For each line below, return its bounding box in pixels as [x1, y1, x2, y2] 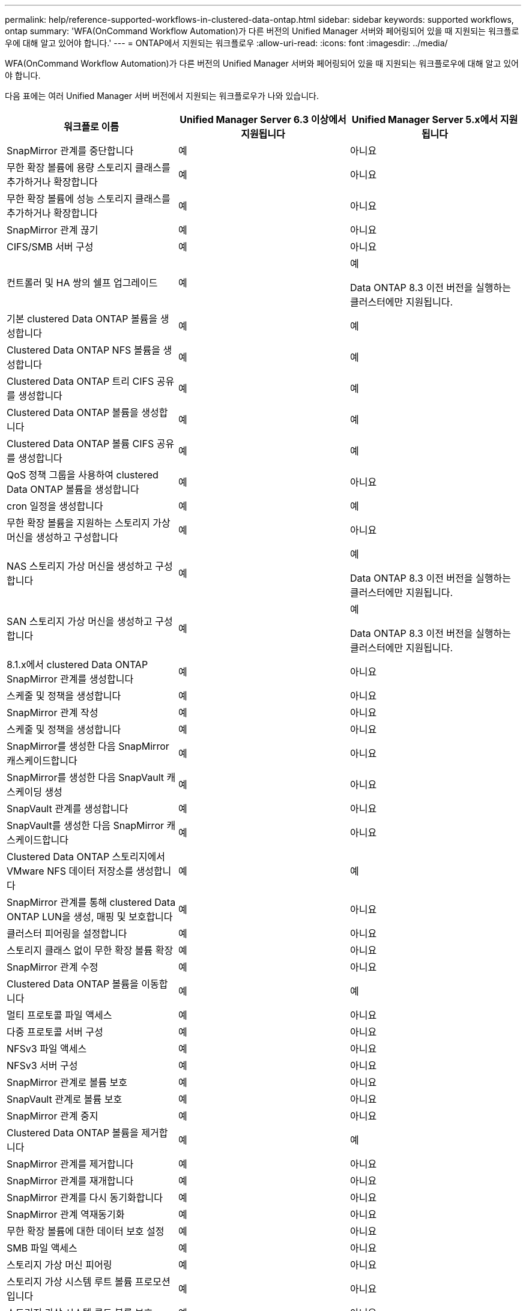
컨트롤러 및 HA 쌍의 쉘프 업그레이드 [7, 277, 158, 289]
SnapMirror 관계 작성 [7, 707, 98, 719]
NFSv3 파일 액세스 [7, 1043, 87, 1055]
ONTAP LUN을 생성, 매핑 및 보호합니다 [7, 911, 173, 923]
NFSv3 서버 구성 [7, 1059, 78, 1071]
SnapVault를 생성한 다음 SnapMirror [7, 819, 164, 831]
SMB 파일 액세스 [7, 1242, 77, 1254]
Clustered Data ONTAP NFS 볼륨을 [7, 344, 161, 356]
